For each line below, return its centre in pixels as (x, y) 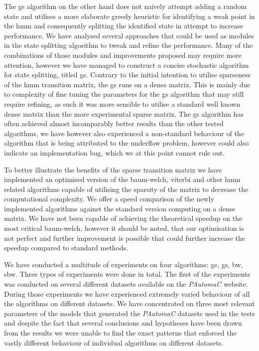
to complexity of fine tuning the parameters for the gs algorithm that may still (124, 94)
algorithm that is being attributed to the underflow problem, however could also (127, 143)
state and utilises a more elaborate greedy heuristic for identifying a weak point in (129, 16)
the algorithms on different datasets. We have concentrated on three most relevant (129, 303)
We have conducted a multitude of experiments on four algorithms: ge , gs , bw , (124, 264)
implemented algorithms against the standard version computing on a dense (120, 208)
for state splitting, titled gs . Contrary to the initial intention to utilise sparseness (128, 75)
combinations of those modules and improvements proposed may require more (123, 55)
